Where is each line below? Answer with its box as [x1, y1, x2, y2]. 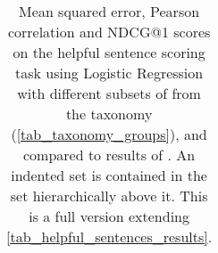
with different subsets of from [17, 83, 201, 103]
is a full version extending [29, 206, 189, 226]
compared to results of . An [22, 144, 196, 165]
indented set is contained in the [11, 165, 207, 185]
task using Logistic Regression [14, 62, 204, 83]
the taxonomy [65, 103, 153, 124]
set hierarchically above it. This [10, 185, 208, 206]
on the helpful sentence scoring [13, 42, 205, 62]
